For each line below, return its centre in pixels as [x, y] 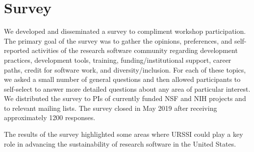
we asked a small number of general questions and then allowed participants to [122, 79]
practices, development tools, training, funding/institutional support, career [118, 60]
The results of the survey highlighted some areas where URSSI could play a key [124, 134]
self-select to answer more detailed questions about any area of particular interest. [127, 89]
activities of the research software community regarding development [135, 50]
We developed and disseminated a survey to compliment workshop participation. [125, 31]
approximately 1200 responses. [50, 117]
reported [17, 50]
